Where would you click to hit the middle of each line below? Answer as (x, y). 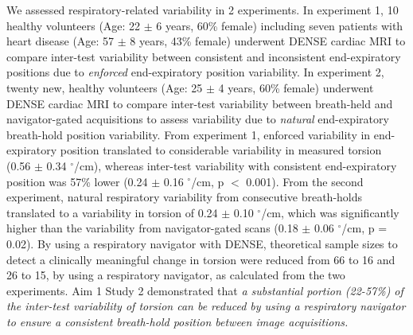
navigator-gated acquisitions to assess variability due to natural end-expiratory (198, 119)
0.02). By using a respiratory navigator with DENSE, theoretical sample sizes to (202, 243)
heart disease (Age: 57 (60, 41)
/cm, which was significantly (330, 212)
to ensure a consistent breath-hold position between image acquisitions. (177, 321)
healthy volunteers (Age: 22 (74, 25)
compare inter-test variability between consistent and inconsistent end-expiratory (204, 56)
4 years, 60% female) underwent (296, 87)
